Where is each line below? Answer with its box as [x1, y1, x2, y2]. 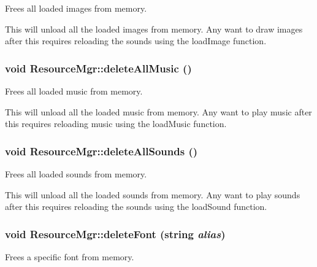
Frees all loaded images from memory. [5, 2, 147, 14]
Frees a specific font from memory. [5, 250, 134, 263]
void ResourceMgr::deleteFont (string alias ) [5, 226, 226, 241]
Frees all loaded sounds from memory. [5, 168, 147, 180]
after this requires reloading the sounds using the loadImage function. [5, 34, 267, 47]
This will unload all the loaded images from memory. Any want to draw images [5, 22, 303, 35]
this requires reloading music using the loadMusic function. [5, 117, 227, 130]
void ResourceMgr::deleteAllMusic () [5, 60, 192, 75]
